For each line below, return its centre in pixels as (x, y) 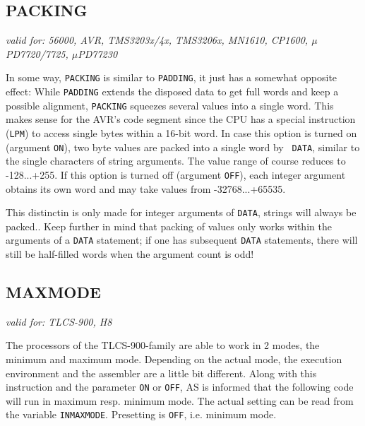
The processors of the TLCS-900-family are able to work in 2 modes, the (163, 345)
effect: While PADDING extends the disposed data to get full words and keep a (172, 91)
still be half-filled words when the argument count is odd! (130, 254)
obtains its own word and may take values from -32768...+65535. (146, 188)
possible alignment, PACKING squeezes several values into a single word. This (170, 105)
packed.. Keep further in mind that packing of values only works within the (169, 226)
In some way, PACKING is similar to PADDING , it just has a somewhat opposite (172, 77)
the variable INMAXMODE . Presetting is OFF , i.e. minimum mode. (141, 414)
